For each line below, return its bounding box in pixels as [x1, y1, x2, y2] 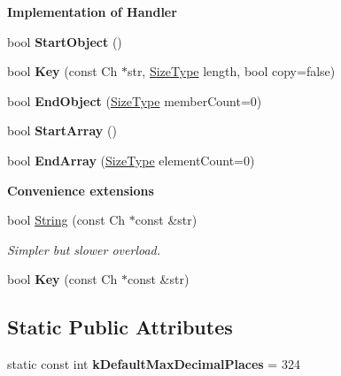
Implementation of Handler [7, 3, 177, 20]
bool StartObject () [7, 32, 122, 50]
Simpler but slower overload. [7, 240, 161, 258]
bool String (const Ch [7, 211, 126, 229]
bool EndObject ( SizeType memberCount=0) [7, 91, 262, 110]
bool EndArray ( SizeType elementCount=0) [7, 150, 255, 169]
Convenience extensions [7, 180, 154, 199]
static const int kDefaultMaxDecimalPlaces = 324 [7, 355, 300, 373]
